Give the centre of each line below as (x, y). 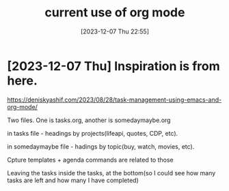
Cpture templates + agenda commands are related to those (90, 160)
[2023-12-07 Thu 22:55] (115, 31)
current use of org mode (115, 13)
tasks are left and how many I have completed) (73, 180)
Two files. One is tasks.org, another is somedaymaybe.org (89, 120)
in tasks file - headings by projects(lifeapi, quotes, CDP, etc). (93, 133)
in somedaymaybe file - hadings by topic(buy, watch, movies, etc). (101, 146)
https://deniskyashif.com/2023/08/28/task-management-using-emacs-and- (114, 100)
